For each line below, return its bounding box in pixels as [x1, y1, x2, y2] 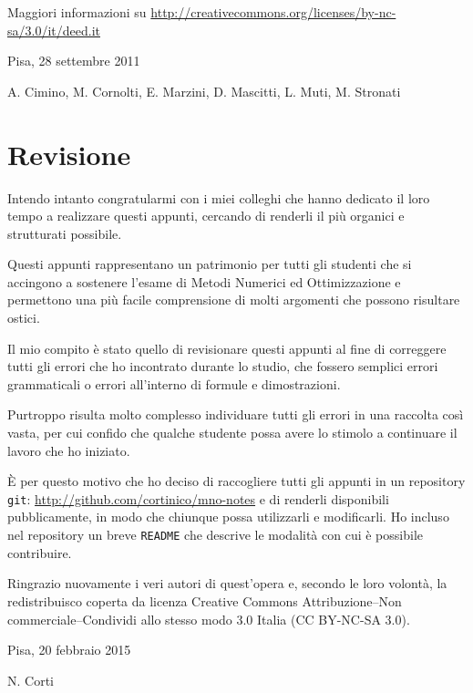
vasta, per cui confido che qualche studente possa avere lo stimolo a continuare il [7, 423, 458, 442]
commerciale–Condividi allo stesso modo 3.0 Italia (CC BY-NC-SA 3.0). [7, 609, 410, 628]
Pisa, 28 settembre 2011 [7, 51, 140, 70]
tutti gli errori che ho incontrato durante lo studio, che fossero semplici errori [7, 357, 438, 376]
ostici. [7, 308, 40, 327]
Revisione [7, 135, 131, 172]
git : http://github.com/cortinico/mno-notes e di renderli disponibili [7, 489, 389, 508]
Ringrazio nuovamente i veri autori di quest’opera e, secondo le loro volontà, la [7, 574, 447, 593]
